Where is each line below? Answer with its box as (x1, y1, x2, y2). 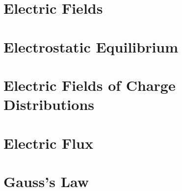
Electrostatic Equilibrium (3, 36, 179, 56)
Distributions (3, 94, 94, 114)
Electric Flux (3, 133, 94, 153)
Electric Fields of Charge (3, 75, 176, 95)
